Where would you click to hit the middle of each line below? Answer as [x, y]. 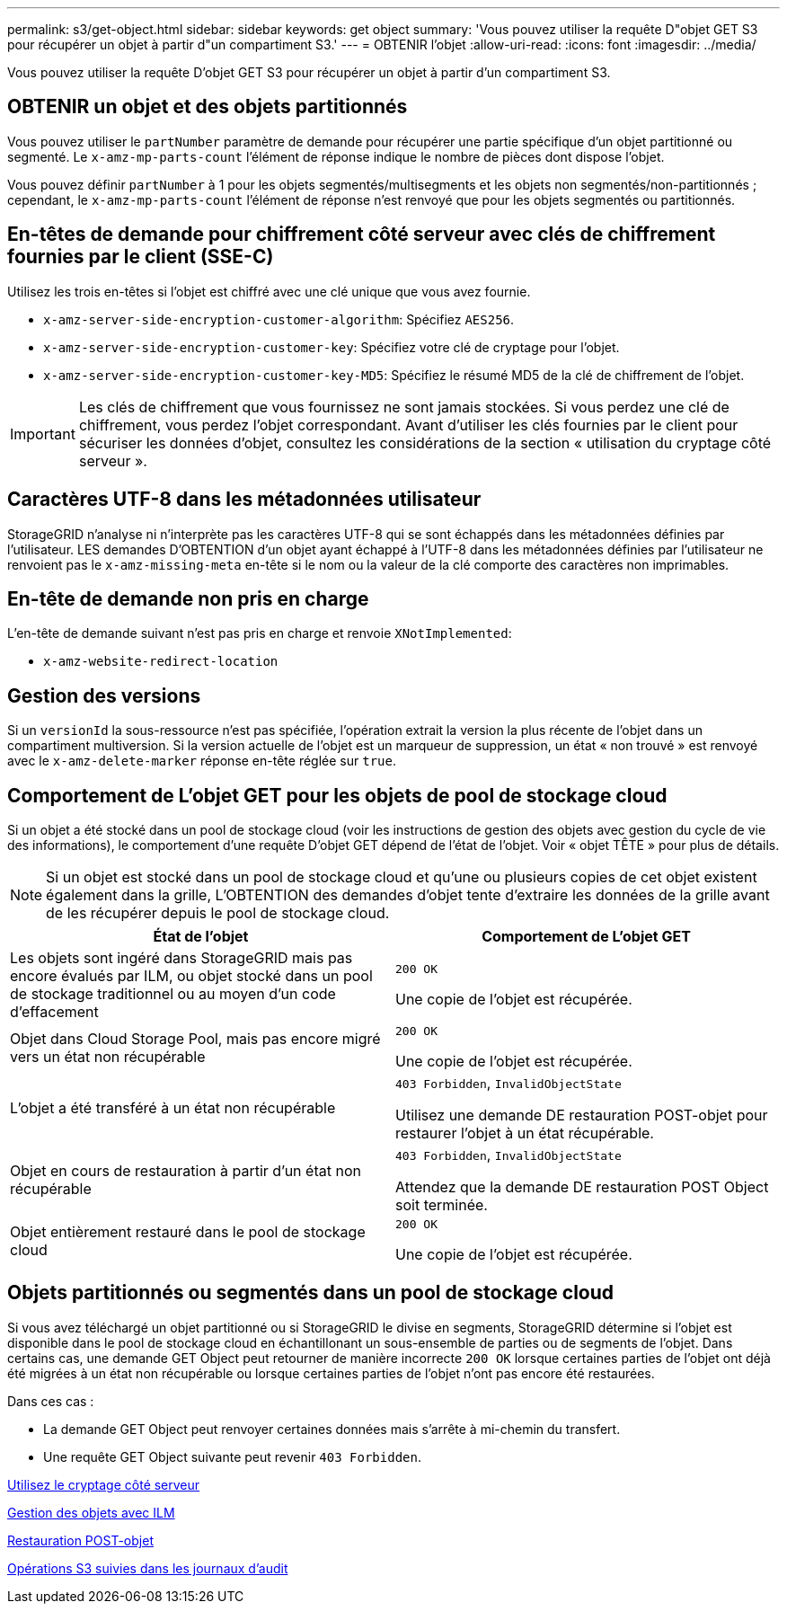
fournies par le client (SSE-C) [141, 257]
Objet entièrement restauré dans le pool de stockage [188, 1231]
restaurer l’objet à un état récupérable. [525, 1133]
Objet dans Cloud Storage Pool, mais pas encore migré [195, 1038]
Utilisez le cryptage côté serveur [104, 1484]
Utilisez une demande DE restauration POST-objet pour [582, 1115]
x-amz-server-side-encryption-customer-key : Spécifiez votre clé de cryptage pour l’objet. [332, 347]
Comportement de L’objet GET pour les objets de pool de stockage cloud [337, 795]
